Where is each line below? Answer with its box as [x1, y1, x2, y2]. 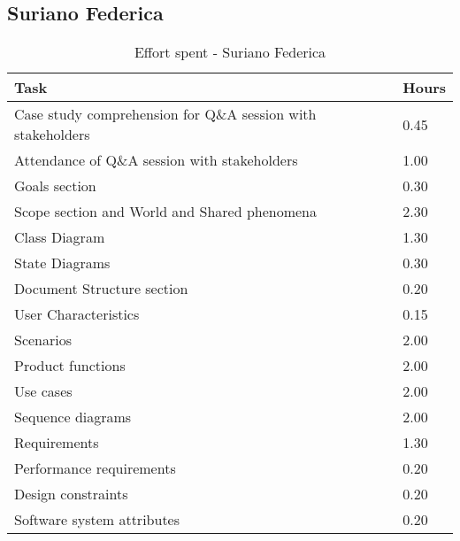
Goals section [14, 175, 96, 197]
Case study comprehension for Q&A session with [14, 104, 317, 125]
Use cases [14, 381, 73, 402]
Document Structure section [14, 278, 188, 299]
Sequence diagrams [14, 406, 132, 428]
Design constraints [14, 483, 128, 505]
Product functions [14, 355, 126, 376]
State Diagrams [14, 252, 111, 274]
